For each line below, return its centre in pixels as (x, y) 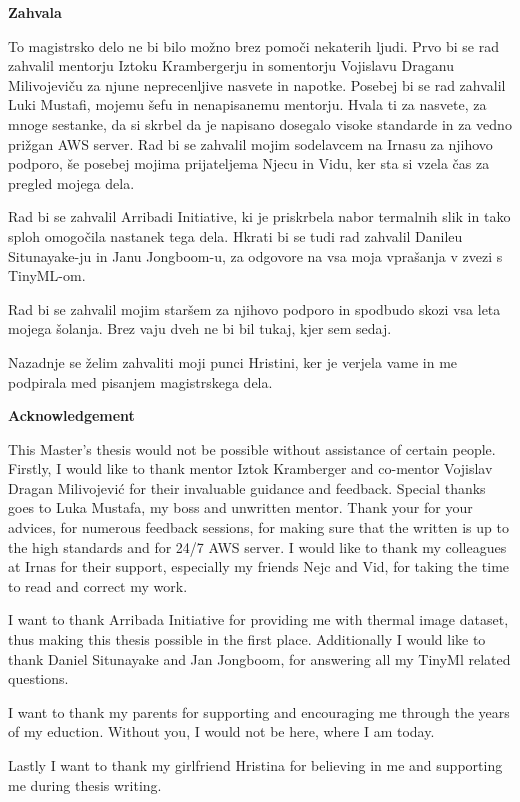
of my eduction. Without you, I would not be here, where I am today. (221, 731)
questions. (38, 678)
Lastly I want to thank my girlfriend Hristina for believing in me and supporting (255, 765)
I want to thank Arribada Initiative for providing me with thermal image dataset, (258, 619)
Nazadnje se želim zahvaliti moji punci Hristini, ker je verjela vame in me (233, 361)
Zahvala (35, 12)
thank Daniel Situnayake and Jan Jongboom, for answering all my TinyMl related (259, 658)
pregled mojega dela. (71, 182)
